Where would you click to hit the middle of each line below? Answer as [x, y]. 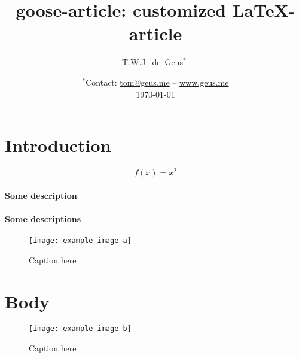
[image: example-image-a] [80, 241]
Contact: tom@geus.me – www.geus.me [157, 82]
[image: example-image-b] [80, 329]
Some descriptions [43, 218]
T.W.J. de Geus [152, 62]
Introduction [58, 145]
